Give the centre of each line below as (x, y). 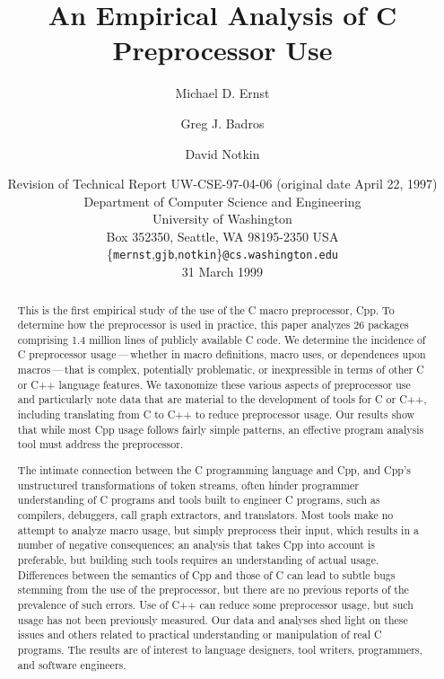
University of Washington (222, 219)
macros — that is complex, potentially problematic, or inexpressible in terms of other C (221, 370)
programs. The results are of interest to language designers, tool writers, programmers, (220, 649)
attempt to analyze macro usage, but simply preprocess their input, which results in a (218, 529)
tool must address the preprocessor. (100, 444)
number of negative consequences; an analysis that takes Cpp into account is (196, 545)
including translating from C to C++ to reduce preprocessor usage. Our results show (216, 414)
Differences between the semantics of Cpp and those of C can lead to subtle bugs (206, 574)
